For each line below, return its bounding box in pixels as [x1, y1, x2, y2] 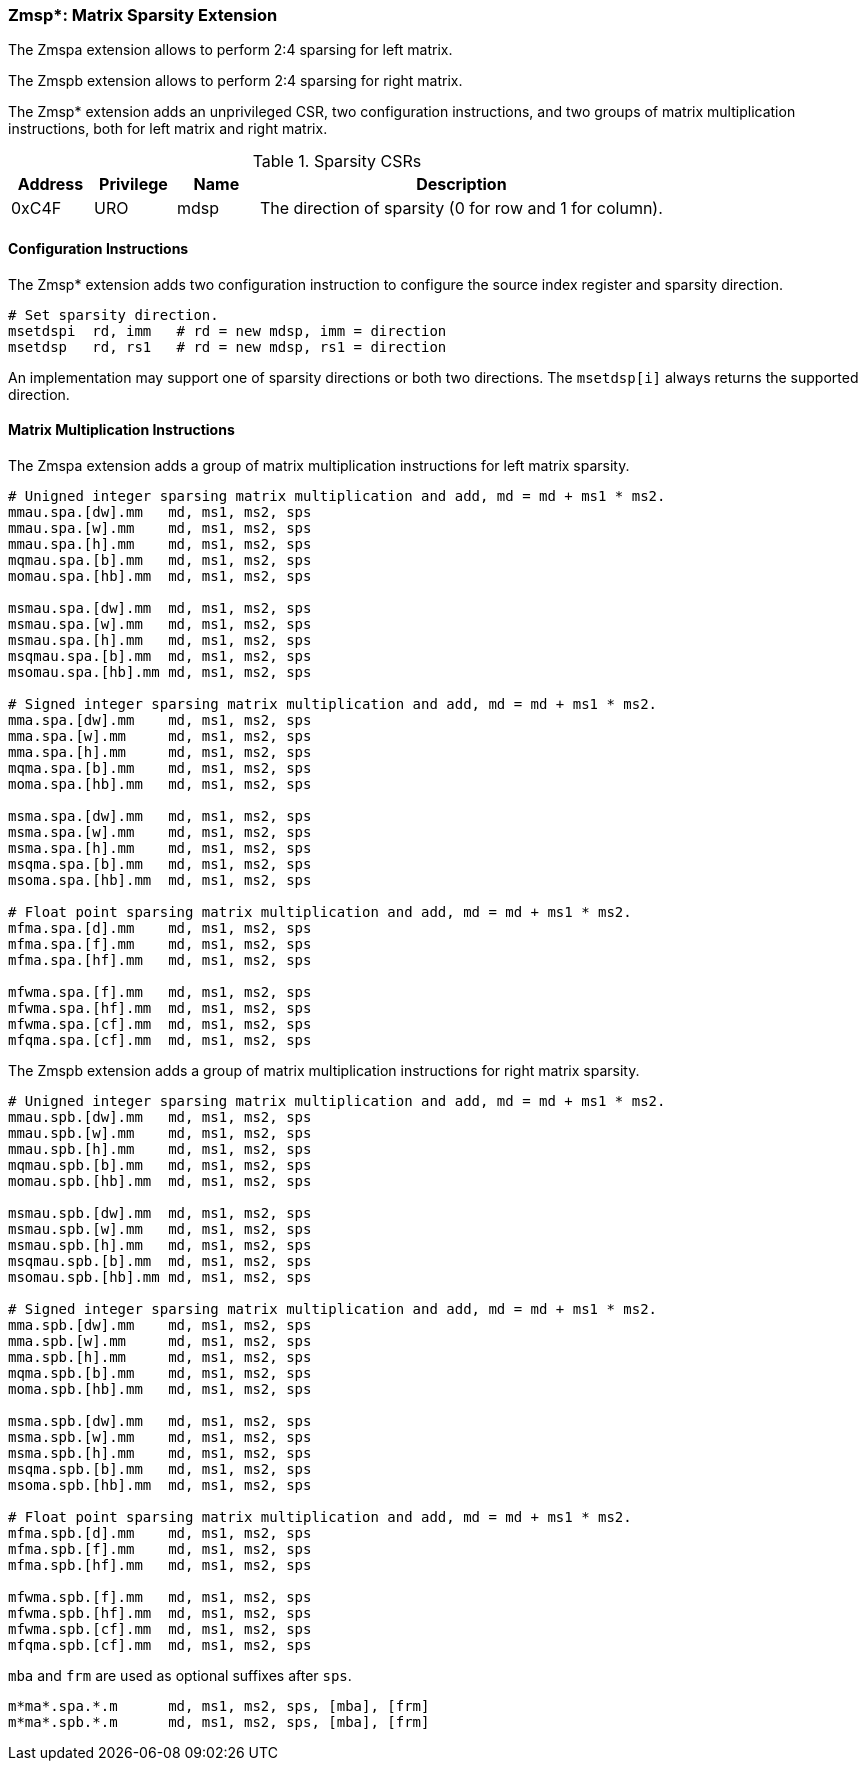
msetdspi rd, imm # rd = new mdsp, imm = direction [8, 322, 447, 339]
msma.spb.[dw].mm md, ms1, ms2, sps [8, 1412, 312, 1429]
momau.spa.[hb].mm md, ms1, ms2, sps [8, 567, 312, 584]
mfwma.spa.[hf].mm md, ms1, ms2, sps [8, 999, 312, 1016]
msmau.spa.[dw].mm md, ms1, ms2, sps [8, 599, 312, 616]
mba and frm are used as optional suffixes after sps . [8, 1666, 352, 1684]
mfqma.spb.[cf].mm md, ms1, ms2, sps [8, 1636, 312, 1653]
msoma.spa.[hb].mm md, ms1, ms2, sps [8, 871, 312, 888]
